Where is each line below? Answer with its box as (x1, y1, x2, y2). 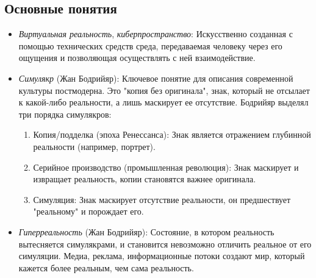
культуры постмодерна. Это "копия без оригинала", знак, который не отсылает (18, 84, 310, 96)
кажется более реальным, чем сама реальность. (18, 261, 194, 274)
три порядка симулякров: (18, 107, 112, 120)
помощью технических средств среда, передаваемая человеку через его (18, 39, 282, 52)
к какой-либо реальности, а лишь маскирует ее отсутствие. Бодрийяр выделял (18, 96, 309, 109)
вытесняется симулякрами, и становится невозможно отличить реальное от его (18, 237, 312, 250)
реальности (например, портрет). (33, 140, 156, 152)
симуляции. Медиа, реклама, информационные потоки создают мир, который (18, 249, 305, 262)
